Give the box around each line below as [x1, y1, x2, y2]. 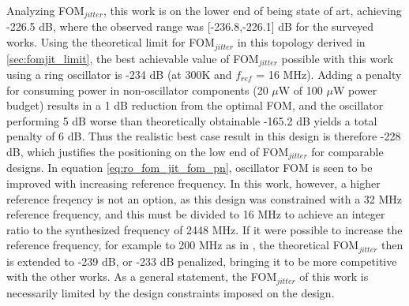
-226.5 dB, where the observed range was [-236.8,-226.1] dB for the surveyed [6, 18, 374, 35]
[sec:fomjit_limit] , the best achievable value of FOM [6, 50, 259, 66]
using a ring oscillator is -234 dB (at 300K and [6, 65, 232, 82]
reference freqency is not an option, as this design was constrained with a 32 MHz [6, 190, 403, 207]
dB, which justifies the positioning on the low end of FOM [6, 143, 289, 159]
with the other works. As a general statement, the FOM [6, 268, 277, 285]
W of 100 [278, 81, 323, 98]
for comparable [311, 143, 384, 159]
